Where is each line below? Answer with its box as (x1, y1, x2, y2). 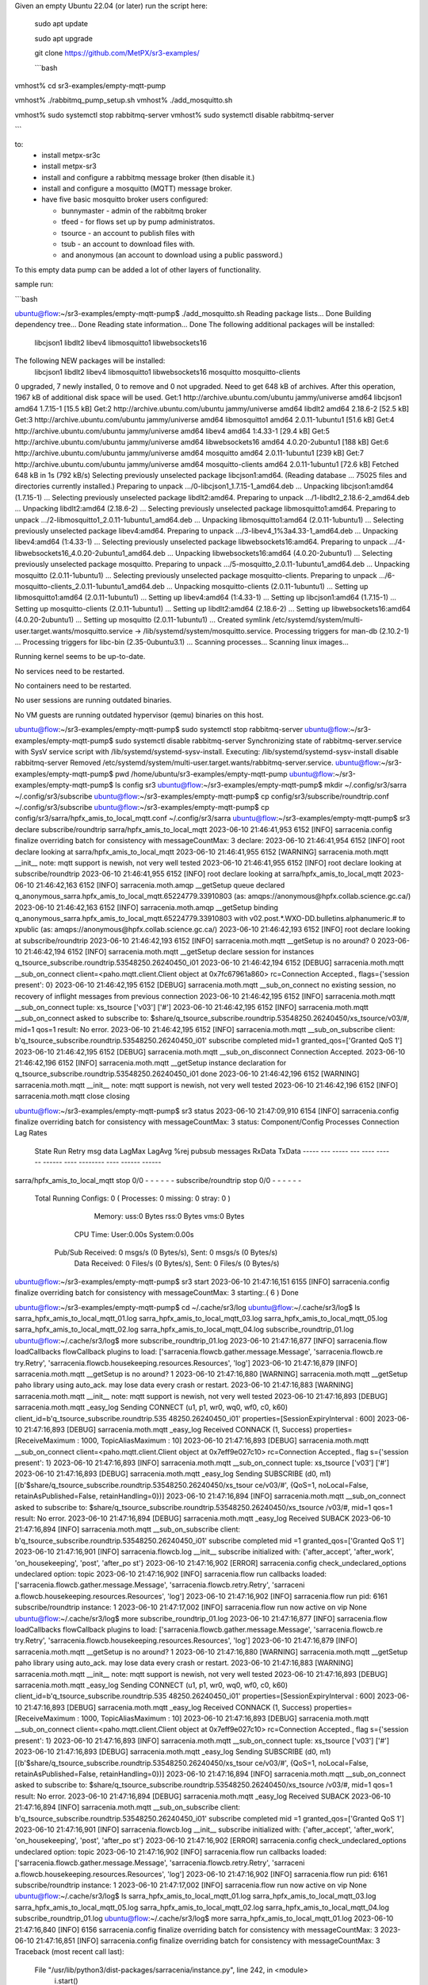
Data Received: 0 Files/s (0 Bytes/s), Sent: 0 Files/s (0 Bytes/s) (74, 1258, 280, 1268)
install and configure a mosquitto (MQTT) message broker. (41, 183, 233, 194)
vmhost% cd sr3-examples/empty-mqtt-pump (14, 80, 166, 91)
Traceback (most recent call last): (14, 1947, 124, 1956)
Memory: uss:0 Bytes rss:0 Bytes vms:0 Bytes (94, 1212, 245, 1221)
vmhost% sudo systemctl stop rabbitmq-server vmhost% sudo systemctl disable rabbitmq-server (14, 110, 334, 119)
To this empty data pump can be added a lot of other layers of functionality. (14, 264, 262, 274)
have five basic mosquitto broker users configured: (41, 195, 208, 204)
